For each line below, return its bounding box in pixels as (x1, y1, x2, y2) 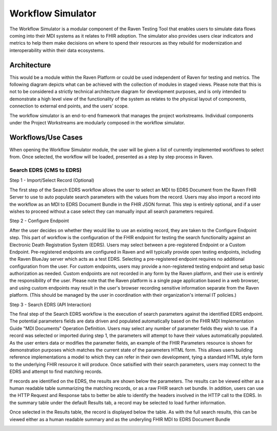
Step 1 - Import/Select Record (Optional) (9, 177, 94, 184)
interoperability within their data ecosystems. (9, 47, 105, 53)
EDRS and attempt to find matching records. (9, 368, 103, 375)
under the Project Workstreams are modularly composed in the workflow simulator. (9, 119, 185, 125)
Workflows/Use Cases (9, 133, 83, 141)
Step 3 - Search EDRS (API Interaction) (9, 301, 92, 308)
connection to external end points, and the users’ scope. (9, 103, 129, 109)
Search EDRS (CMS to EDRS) (9, 167, 82, 174)
